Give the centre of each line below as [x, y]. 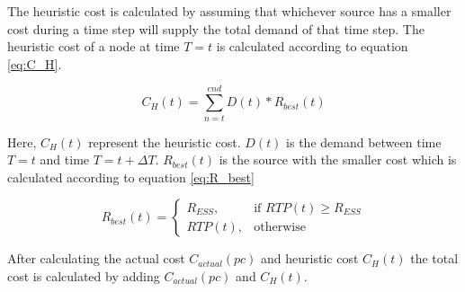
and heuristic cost [310, 258]
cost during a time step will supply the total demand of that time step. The [216, 28]
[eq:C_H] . [35, 63]
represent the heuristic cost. [165, 142]
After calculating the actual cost [96, 258]
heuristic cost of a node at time [94, 46]
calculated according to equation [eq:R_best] [131, 177]
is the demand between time [364, 142]
